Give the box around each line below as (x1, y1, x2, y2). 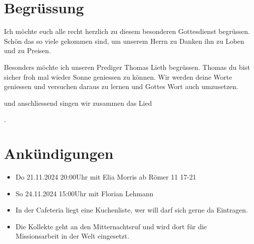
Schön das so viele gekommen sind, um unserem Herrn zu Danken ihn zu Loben (4, 35, 245, 46)
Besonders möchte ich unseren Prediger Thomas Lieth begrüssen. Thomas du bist (4, 61, 250, 72)
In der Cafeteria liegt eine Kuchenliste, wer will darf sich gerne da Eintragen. (15, 205, 248, 215)
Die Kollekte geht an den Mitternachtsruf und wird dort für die (15, 221, 207, 231)
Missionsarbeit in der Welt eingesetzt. (15, 231, 129, 241)
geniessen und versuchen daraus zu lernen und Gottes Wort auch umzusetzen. (4, 81, 238, 91)
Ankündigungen (4, 143, 114, 163)
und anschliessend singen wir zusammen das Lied (4, 97, 152, 108)
